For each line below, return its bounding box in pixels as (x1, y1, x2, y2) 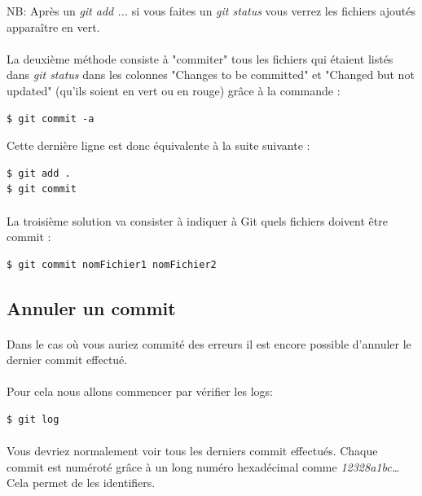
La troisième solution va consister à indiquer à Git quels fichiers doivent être (7, 212, 388, 229)
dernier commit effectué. (7, 351, 128, 368)
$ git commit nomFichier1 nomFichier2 (7, 258, 217, 270)
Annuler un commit (7, 295, 176, 320)
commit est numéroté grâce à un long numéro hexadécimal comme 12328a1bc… (7, 458, 400, 475)
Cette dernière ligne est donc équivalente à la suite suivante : (7, 137, 310, 154)
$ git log (7, 414, 59, 426)
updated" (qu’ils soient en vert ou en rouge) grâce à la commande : (7, 81, 341, 99)
